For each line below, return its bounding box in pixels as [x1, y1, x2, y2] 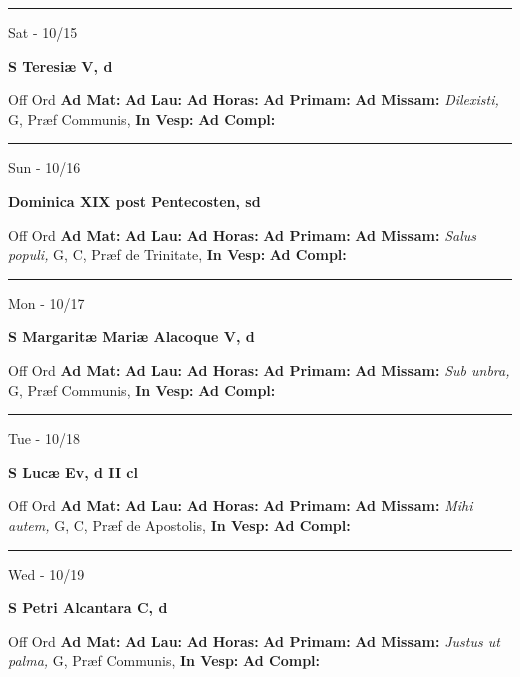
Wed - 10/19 [8, 563, 85, 584]
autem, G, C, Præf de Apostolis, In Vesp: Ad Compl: [8, 514, 351, 535]
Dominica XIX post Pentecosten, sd [8, 190, 261, 211]
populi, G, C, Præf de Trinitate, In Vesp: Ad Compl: [8, 244, 347, 265]
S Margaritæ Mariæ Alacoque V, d [8, 326, 255, 347]
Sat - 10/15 [8, 22, 78, 42]
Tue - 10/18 [8, 428, 80, 449]
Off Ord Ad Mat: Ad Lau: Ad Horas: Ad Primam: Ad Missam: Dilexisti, [8, 89, 499, 110]
